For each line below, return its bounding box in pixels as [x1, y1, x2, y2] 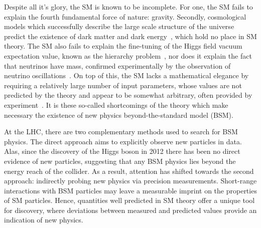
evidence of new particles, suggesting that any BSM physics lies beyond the [4, 155, 236, 166]
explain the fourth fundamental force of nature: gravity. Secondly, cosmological [4, 11, 246, 22]
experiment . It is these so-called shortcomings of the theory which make [4, 99, 228, 110]
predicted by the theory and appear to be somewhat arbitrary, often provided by [4, 90, 252, 100]
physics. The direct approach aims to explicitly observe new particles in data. [4, 136, 242, 146]
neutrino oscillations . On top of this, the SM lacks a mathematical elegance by [4, 70, 249, 81]
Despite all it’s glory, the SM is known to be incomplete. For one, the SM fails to [4, 2, 253, 12]
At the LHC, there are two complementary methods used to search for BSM [4, 126, 238, 137]
